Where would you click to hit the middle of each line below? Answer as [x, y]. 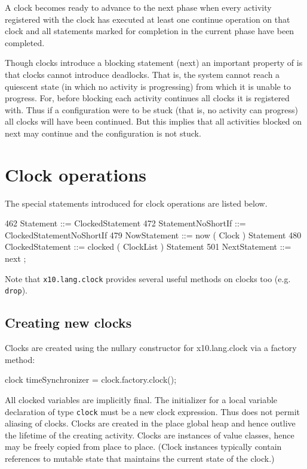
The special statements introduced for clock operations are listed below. [136, 203]
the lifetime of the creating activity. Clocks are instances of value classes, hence [150, 435]
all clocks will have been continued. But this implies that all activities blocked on [153, 121]
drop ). [16, 290]
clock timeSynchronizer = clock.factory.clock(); [91, 379]
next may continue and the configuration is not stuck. [103, 133]
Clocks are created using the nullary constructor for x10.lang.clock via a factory [151, 348]
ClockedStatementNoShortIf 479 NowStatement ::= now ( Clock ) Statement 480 [153, 234]
